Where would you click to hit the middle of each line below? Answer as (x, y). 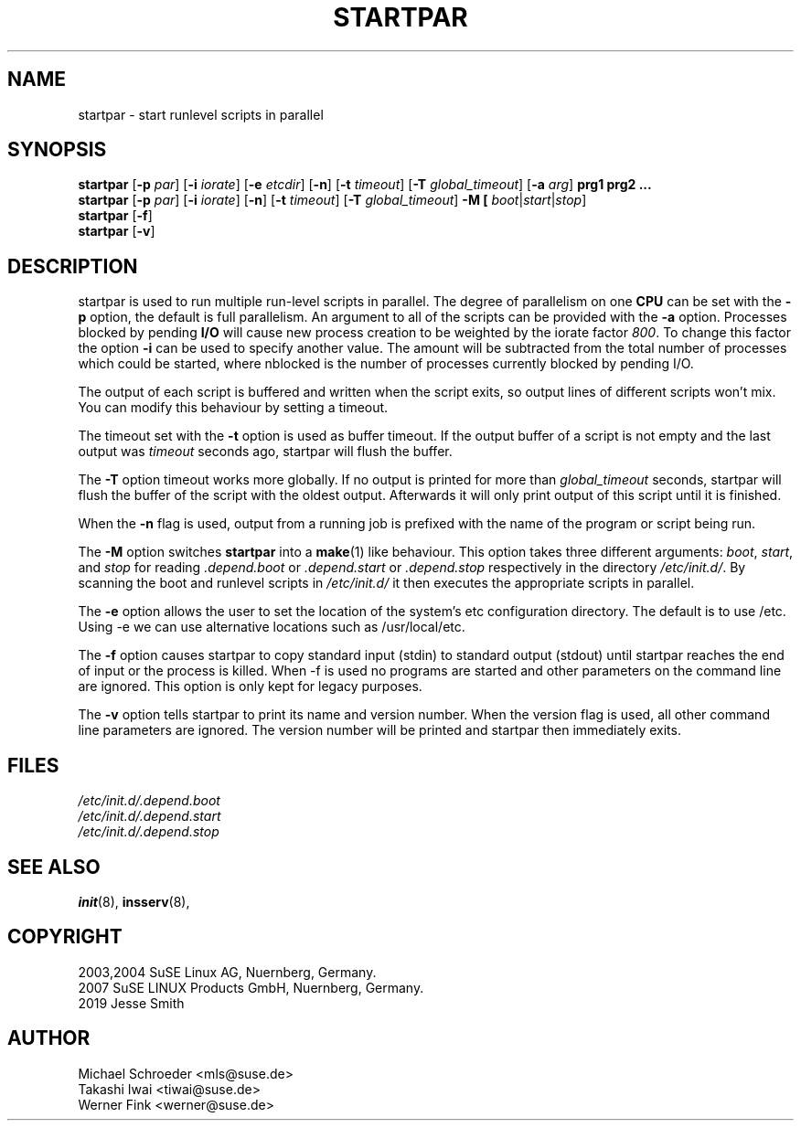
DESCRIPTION (73, 266)
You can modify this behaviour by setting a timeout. (233, 408)
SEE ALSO (54, 867)
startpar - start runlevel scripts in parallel (201, 114)
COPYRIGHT (65, 937)
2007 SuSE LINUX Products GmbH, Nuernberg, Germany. (251, 987)
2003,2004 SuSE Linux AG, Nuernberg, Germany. (227, 972)
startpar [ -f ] (115, 216)
